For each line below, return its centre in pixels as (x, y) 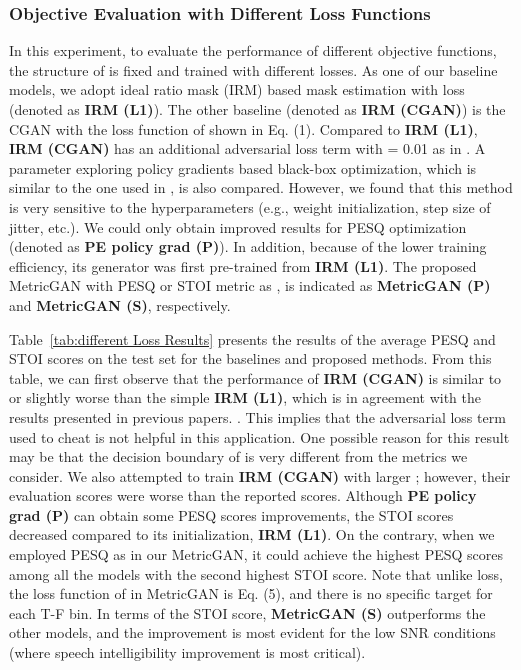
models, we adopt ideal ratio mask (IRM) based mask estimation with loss (237, 89)
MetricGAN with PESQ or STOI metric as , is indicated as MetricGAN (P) (250, 285)
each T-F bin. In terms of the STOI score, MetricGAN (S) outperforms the (247, 612)
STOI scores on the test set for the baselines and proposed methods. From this (250, 358)
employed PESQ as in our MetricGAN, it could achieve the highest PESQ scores (256, 554)
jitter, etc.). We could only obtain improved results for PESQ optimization (238, 226)
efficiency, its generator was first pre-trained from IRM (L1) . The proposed (243, 265)
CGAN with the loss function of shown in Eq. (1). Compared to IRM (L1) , (243, 128)
